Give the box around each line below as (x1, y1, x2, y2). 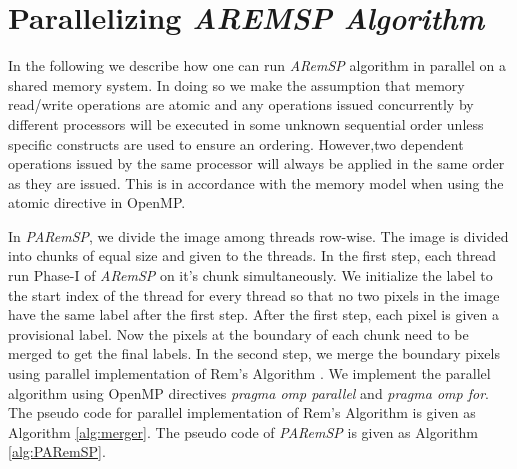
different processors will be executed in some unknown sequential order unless (8, 113, 484, 134)
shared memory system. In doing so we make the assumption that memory (8, 74, 465, 95)
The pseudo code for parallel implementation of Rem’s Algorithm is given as (8, 402, 476, 423)
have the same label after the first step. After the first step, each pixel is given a (8, 304, 499, 325)
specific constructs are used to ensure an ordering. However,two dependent (8, 133, 464, 154)
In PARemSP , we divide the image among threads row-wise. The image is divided (8, 225, 509, 246)
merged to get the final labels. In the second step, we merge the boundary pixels (8, 343, 500, 364)
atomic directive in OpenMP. (8, 192, 186, 213)
